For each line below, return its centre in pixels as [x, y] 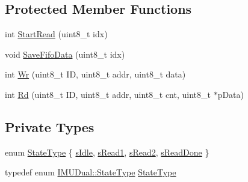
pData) [231, 94]
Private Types [50, 126]
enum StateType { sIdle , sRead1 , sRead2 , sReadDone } [107, 152]
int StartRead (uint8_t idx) [56, 34]
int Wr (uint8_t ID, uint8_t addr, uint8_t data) [95, 74]
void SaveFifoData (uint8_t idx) [65, 54]
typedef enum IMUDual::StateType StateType [91, 172]
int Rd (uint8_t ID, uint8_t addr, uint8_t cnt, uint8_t [108, 94]
